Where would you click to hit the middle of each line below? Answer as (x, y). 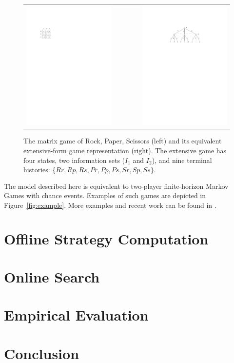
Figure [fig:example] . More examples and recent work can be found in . (110, 205)
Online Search (52, 277)
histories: (37, 170)
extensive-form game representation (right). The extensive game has (125, 150)
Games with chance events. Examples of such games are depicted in (105, 195)
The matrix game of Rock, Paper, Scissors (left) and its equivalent (123, 141)
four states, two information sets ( (74, 160)
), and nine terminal (182, 160)
